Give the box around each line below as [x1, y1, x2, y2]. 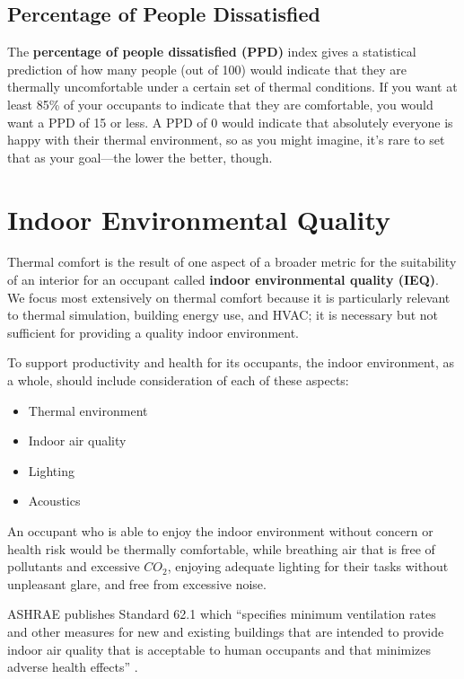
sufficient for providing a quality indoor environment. [7, 322, 300, 341]
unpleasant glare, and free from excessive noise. [7, 574, 267, 593]
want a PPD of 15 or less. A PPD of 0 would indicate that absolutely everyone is [7, 112, 453, 131]
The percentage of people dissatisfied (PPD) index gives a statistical [7, 42, 416, 61]
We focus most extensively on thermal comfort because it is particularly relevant [7, 287, 451, 306]
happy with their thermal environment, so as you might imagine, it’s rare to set [7, 130, 445, 149]
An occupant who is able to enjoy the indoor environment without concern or [7, 522, 433, 541]
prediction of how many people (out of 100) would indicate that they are [7, 59, 407, 78]
